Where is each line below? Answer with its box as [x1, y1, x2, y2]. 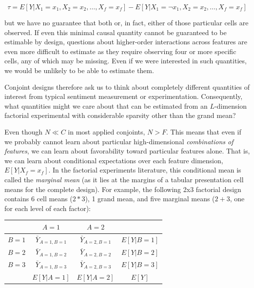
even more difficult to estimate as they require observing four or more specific [4, 46, 236, 56]
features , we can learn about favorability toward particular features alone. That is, [4, 146, 250, 156]
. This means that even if [166, 126, 241, 136]
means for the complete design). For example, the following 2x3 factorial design [4, 184, 241, 194]
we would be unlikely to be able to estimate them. [4, 65, 154, 75]
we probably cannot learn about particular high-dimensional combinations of [4, 136, 234, 146]
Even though [4, 126, 42, 136]
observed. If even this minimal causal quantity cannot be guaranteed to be [4, 27, 227, 37]
